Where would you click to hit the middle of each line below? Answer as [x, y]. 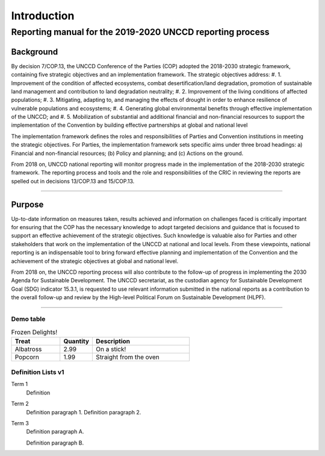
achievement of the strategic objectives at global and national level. [95, 261]
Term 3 [20, 423]
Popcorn [27, 357]
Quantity [76, 341]
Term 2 [20, 404]
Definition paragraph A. [55, 432]
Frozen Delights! [34, 332]
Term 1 [20, 384]
